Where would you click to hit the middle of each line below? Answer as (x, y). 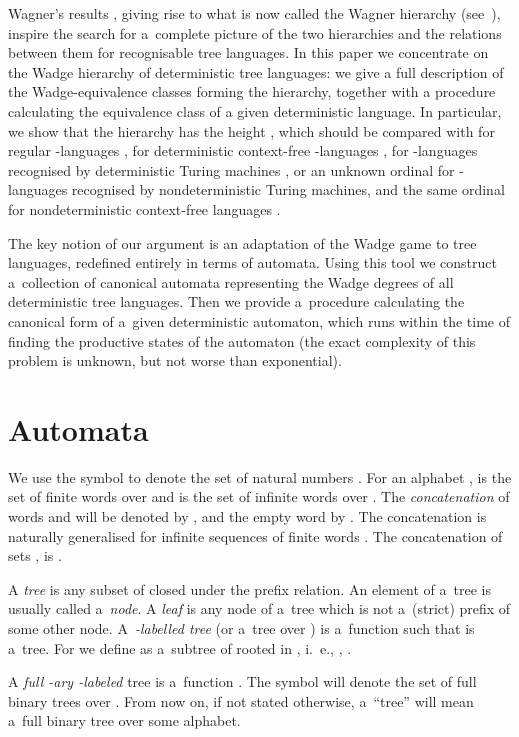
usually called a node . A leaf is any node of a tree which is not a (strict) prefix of (259, 608)
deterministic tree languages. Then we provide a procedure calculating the (236, 301)
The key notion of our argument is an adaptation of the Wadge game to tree (242, 242)
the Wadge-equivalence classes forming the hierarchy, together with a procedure (252, 91)
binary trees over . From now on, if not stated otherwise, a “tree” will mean (241, 700)
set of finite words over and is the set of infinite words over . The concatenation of (259, 496)
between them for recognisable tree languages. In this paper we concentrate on (248, 52)
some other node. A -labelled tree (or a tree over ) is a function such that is (241, 627)
